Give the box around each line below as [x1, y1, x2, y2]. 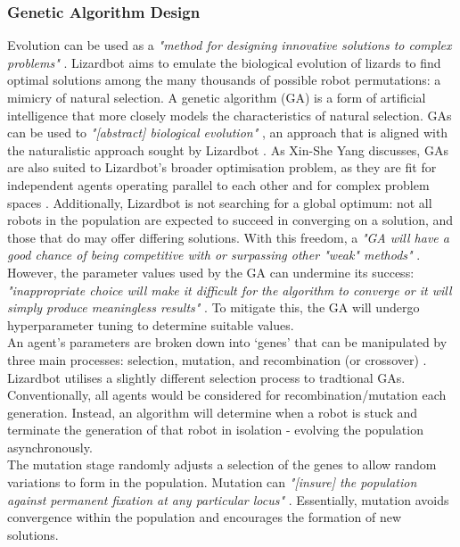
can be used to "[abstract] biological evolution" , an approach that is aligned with [7, 123, 448, 142]
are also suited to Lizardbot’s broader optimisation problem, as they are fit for [7, 158, 437, 177]
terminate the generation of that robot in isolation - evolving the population [7, 420, 423, 439]
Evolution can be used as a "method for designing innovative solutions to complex [7, 36, 452, 54]
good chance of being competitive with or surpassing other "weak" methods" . [7, 245, 421, 264]
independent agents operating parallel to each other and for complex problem [7, 175, 430, 194]
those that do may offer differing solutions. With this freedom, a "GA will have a [7, 228, 449, 246]
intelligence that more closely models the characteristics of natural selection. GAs [7, 105, 452, 124]
